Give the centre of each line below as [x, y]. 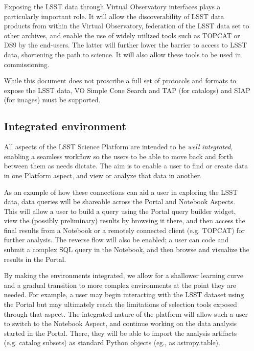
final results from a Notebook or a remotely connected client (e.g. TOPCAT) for [125, 230]
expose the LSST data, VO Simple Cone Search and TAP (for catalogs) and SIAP [127, 90]
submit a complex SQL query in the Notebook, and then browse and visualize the [127, 249]
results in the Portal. [35, 259]
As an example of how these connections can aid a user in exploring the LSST [121, 192]
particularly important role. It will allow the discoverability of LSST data [114, 16]
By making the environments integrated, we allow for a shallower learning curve [124, 275]
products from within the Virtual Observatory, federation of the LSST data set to [127, 26]
